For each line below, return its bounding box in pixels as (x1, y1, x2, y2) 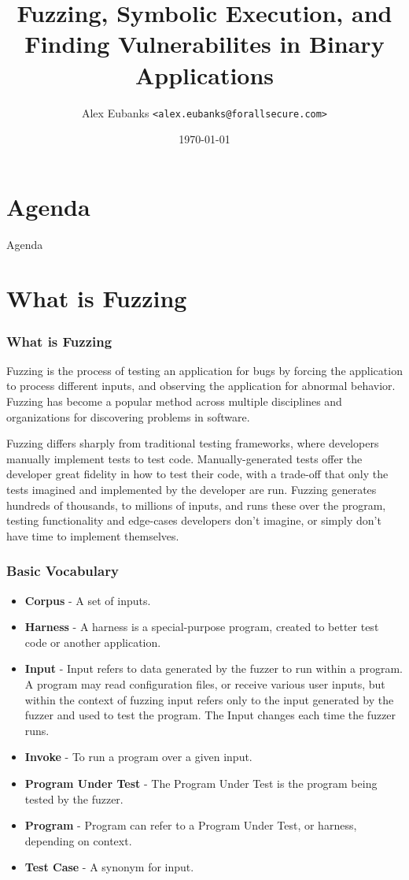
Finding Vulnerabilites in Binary (24, 28, 385, 60)
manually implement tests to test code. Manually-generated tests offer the (6, 450, 363, 466)
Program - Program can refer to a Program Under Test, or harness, (24, 817, 357, 834)
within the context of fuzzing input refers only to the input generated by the (24, 691, 394, 707)
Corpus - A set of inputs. (24, 592, 151, 608)
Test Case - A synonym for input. (24, 859, 194, 875)
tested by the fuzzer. (24, 790, 123, 807)
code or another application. (24, 633, 161, 650)
